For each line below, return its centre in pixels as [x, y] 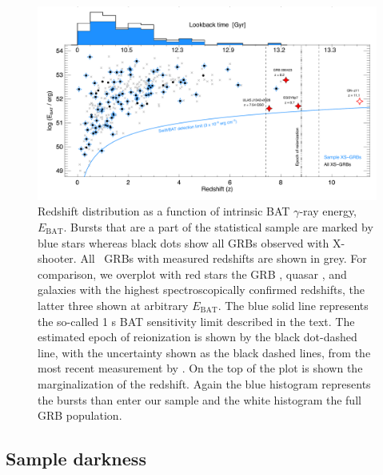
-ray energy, [328, 211]
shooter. [57, 258]
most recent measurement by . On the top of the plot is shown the [200, 368]
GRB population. [80, 415]
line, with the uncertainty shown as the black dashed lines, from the [204, 352]
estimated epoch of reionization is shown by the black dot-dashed [197, 337]
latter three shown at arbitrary [113, 305]
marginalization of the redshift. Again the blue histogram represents [204, 383]
